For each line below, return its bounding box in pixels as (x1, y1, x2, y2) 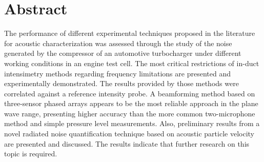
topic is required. (4, 148, 57, 159)
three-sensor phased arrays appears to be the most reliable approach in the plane (4, 98, 258, 109)
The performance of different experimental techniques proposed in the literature (4, 28, 255, 38)
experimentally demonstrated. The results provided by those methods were (4, 78, 239, 89)
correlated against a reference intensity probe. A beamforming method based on (4, 88, 255, 98)
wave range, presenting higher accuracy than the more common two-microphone (4, 108, 255, 118)
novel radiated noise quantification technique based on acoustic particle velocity (4, 128, 254, 139)
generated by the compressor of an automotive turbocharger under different (4, 48, 241, 58)
